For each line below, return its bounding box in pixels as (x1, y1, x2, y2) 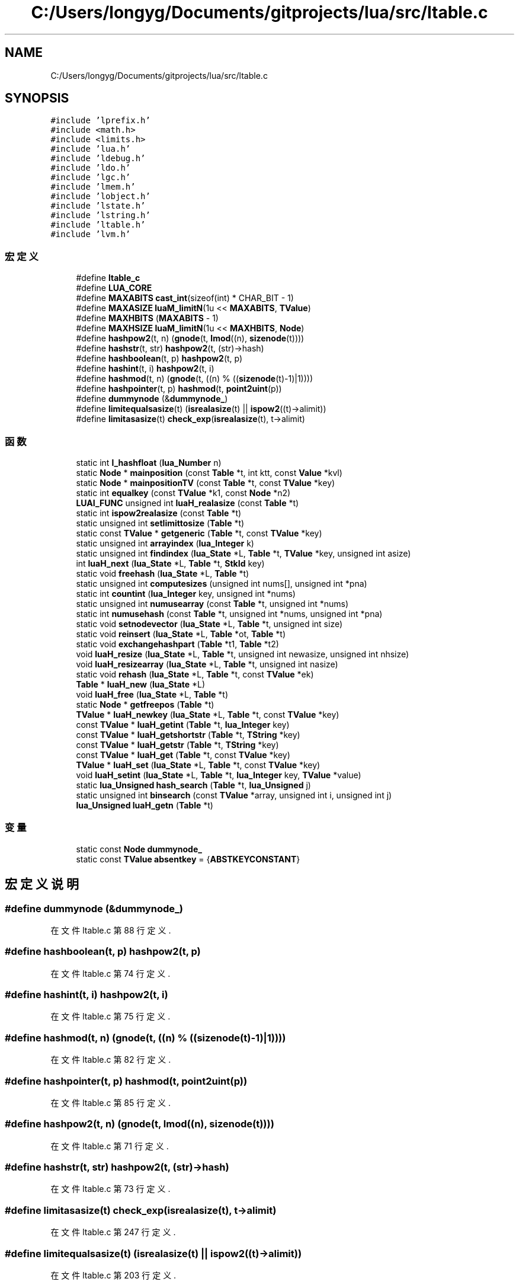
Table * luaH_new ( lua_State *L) (76, 679, 206, 689)
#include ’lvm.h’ (50, 229, 131, 239)
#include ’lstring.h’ (50, 210, 150, 220)
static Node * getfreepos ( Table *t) (76, 699, 214, 709)
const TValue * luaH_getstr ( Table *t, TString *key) (76, 739, 279, 750)
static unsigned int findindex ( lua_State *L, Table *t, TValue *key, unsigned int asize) (76, 548, 411, 558)
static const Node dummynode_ (76, 843, 202, 854)
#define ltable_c (76, 273, 140, 283)
